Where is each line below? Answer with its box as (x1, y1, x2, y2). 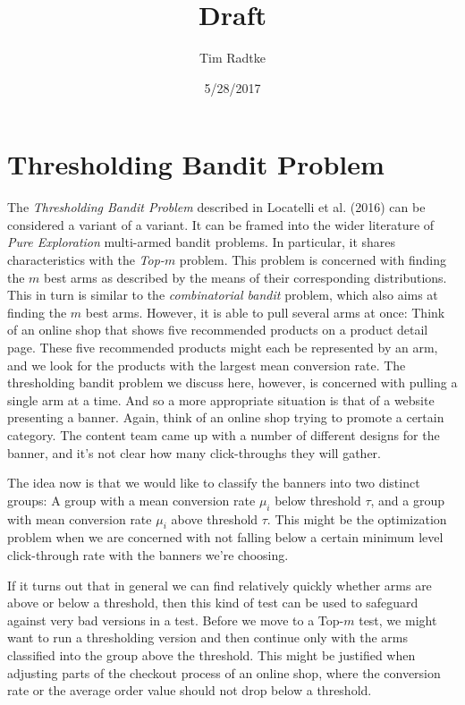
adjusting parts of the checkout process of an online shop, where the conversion (7, 663, 441, 682)
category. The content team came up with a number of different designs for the (7, 425, 440, 444)
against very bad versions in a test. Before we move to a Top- (7, 610, 344, 629)
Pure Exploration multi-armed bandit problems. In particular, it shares (7, 233, 396, 251)
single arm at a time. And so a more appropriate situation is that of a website (7, 390, 435, 409)
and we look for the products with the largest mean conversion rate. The (7, 355, 406, 374)
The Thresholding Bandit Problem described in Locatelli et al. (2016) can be (7, 198, 426, 217)
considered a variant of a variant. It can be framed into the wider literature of (7, 215, 435, 234)
